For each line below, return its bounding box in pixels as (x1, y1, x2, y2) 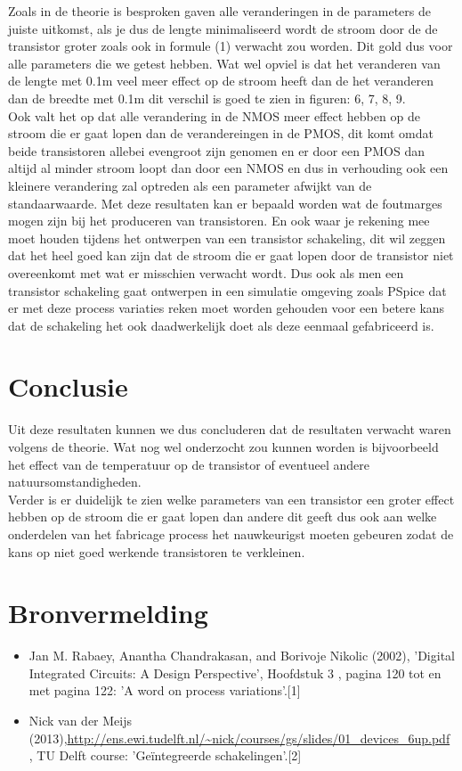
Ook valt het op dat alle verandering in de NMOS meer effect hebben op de (8, 106, 420, 125)
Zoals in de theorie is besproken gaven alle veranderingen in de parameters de (8, 2, 431, 20)
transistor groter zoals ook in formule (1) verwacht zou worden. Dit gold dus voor (8, 37, 453, 55)
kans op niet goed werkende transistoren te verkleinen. (8, 542, 305, 561)
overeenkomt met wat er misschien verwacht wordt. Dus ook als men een (8, 263, 404, 282)
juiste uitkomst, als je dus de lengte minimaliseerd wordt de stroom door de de (8, 19, 438, 37)
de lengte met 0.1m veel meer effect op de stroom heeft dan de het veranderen (8, 71, 434, 90)
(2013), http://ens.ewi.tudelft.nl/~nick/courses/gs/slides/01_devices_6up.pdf (28, 728, 450, 747)
